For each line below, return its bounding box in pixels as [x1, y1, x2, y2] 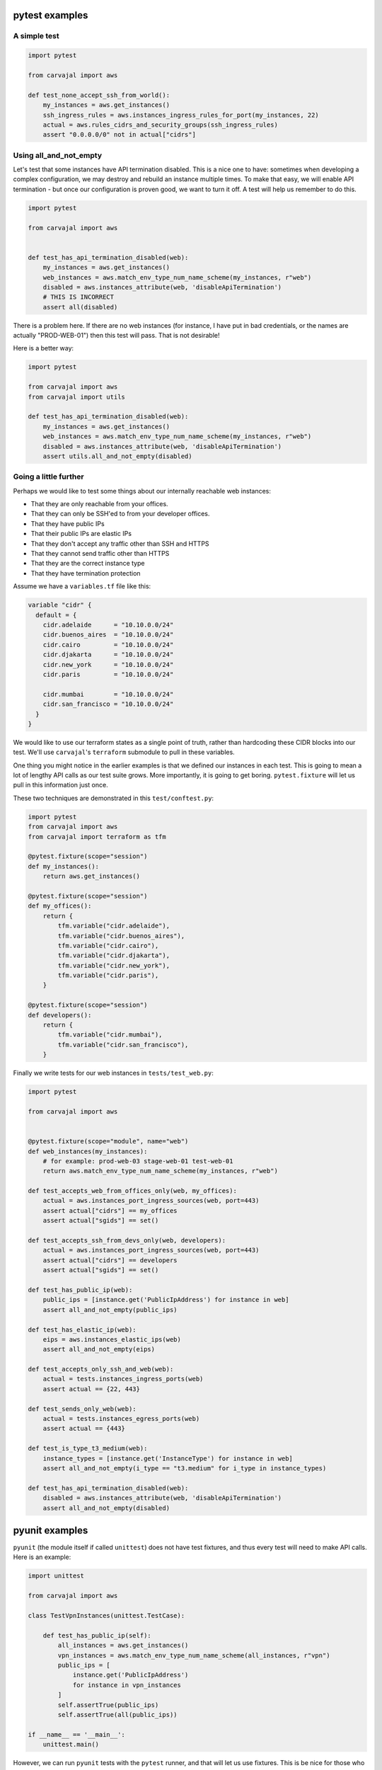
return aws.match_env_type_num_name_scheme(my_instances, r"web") [42, 1167, 279, 1175]
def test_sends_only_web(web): [28, 1405, 137, 1412]
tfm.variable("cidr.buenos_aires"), [57, 932, 185, 940]
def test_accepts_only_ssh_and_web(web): [28, 1365, 174, 1374]
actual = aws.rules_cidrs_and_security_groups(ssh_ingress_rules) [42, 120, 279, 129]
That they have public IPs [30, 519, 105, 527]
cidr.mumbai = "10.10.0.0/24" [42, 690, 174, 698]
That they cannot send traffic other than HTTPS [30, 549, 170, 558]
